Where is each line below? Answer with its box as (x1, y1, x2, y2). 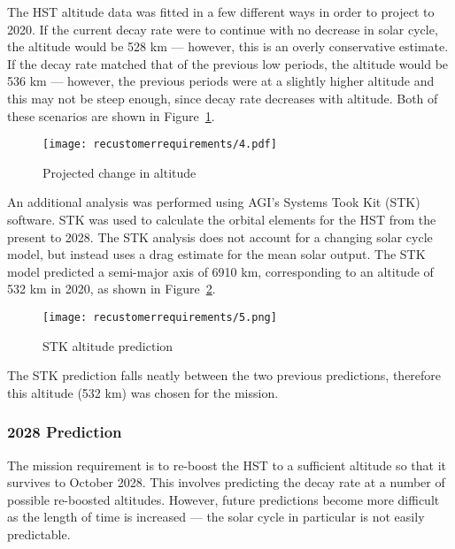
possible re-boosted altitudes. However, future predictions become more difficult (7, 490, 440, 508)
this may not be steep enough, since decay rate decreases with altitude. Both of (7, 88, 438, 107)
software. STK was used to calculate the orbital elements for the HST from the (7, 210, 436, 228)
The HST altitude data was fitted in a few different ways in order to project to (7, 3, 435, 20)
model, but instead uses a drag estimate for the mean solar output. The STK (7, 245, 426, 263)
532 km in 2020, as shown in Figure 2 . (7, 279, 216, 298)
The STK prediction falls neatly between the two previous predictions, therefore (7, 366, 442, 385)
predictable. (7, 525, 71, 543)
